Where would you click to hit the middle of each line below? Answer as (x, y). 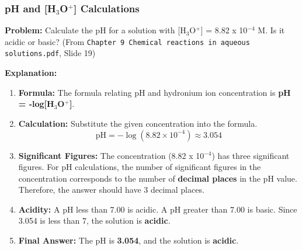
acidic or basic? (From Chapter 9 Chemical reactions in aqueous (127, 41)
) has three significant (251, 155)
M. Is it (271, 30)
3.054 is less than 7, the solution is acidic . (94, 221)
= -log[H (36, 104)
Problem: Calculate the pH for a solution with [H (96, 30)
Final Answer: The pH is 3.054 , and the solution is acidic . (129, 240)
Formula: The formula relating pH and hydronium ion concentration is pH (155, 92)
